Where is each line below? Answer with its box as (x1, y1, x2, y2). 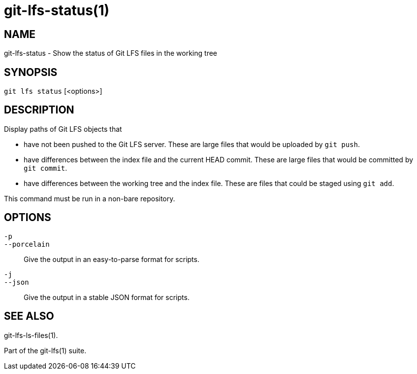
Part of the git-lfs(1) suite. (4, 346, 87, 355)
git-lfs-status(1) (4, 2, 110, 19)
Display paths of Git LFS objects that (4, 124, 122, 133)
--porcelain (4, 240, 50, 248)
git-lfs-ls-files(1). (4, 331, 58, 339)
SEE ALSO (4, 310, 54, 323)
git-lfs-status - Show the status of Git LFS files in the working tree (4, 49, 217, 58)
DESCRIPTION (4, 104, 74, 116)
